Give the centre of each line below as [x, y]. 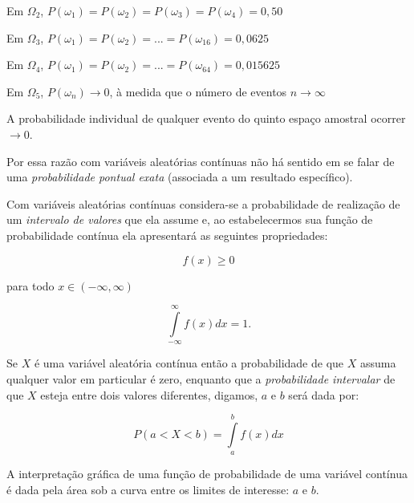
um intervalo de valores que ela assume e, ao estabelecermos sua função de [190, 219]
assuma [378, 363]
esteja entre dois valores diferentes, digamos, [149, 394]
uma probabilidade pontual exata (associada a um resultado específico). [180, 177]
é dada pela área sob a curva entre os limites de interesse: [148, 489]
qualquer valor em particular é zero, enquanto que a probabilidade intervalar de [201, 378]
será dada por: [324, 394]
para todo [30, 285]
